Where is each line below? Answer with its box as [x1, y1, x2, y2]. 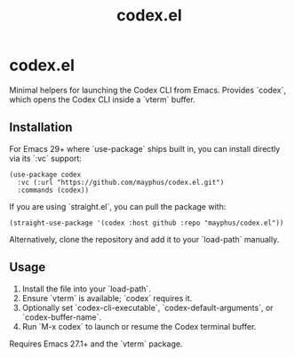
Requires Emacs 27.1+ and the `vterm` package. [9, 338, 183, 349]
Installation [9, 120, 73, 135]
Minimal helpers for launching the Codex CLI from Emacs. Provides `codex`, [9, 84, 287, 95]
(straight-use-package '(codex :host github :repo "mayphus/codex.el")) [9, 219, 284, 227]
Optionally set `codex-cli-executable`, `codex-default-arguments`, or [21, 302, 274, 313]
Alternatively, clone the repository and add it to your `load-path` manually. [9, 234, 280, 244]
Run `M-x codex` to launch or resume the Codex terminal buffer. [21, 321, 257, 331]
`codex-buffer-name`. [21, 312, 102, 322]
